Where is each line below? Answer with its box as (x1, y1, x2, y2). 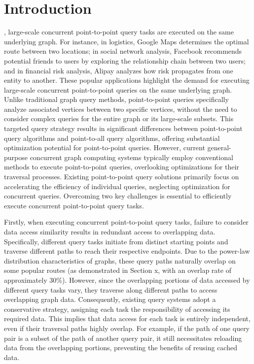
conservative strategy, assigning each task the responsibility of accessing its (4, 303, 230, 314)
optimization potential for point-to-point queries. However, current (4, 142, 205, 153)
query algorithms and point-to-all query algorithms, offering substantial (4, 132, 220, 143)
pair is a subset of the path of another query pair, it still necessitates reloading (4, 332, 242, 343)
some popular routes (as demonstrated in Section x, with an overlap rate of (4, 265, 231, 275)
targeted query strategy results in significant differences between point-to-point (4, 123, 243, 133)
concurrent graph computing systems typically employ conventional (30, 152, 233, 162)
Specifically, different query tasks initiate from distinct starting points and (4, 236, 228, 246)
